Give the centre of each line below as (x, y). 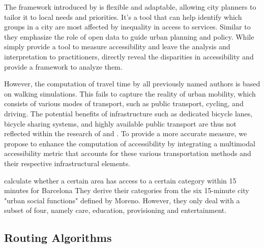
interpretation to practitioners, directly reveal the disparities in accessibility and (129, 56)
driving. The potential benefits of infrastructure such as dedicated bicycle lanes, (128, 113)
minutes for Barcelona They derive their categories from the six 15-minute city (127, 190)
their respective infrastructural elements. (67, 163)
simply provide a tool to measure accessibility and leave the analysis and (117, 46)
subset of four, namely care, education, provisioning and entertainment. (115, 210)
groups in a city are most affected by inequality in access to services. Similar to (127, 27)
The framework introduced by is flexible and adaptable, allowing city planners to (130, 7)
